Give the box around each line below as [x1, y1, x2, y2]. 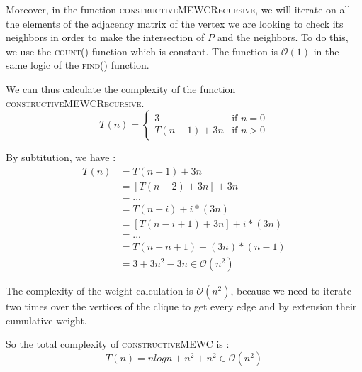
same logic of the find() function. [6, 58, 149, 72]
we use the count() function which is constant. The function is [6, 43, 278, 58]
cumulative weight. [6, 312, 87, 327]
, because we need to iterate [230, 283, 351, 297]
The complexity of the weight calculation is [6, 283, 193, 297]
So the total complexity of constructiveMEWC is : [6, 337, 230, 351]
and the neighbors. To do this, [217, 30, 349, 45]
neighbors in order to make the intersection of [6, 30, 205, 45]
